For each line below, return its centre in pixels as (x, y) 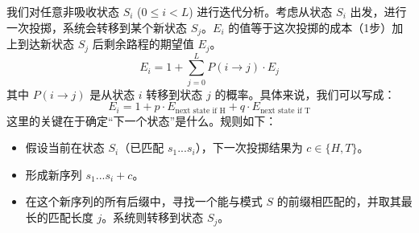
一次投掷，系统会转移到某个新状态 (97, 27)
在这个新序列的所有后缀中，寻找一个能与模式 (144, 201)
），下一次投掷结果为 (249, 147)
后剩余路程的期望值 (143, 44)
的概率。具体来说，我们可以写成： (305, 94)
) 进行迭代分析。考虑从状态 (261, 11)
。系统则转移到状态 (153, 217)
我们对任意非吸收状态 (63, 11)
